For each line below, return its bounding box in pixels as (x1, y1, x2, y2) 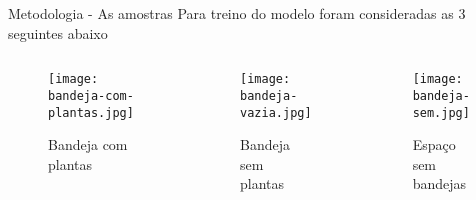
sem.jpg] (412, 105, 470, 120)
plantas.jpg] (48, 105, 134, 120)
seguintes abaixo (8, 22, 108, 43)
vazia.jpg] (240, 105, 312, 120)
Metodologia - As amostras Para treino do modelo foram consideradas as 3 (8, 3, 466, 23)
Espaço (412, 134, 456, 155)
